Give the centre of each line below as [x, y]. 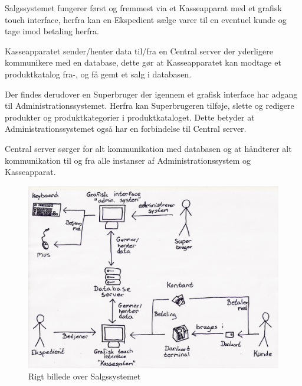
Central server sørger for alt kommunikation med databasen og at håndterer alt [148, 148]
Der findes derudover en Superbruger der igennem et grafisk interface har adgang [151, 94]
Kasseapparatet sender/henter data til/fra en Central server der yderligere [139, 51]
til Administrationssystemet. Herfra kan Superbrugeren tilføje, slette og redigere [150, 106]
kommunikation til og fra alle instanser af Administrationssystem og [128, 160]
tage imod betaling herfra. [52, 31]
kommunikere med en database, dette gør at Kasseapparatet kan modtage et [143, 62]
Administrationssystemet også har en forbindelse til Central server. [126, 129]
